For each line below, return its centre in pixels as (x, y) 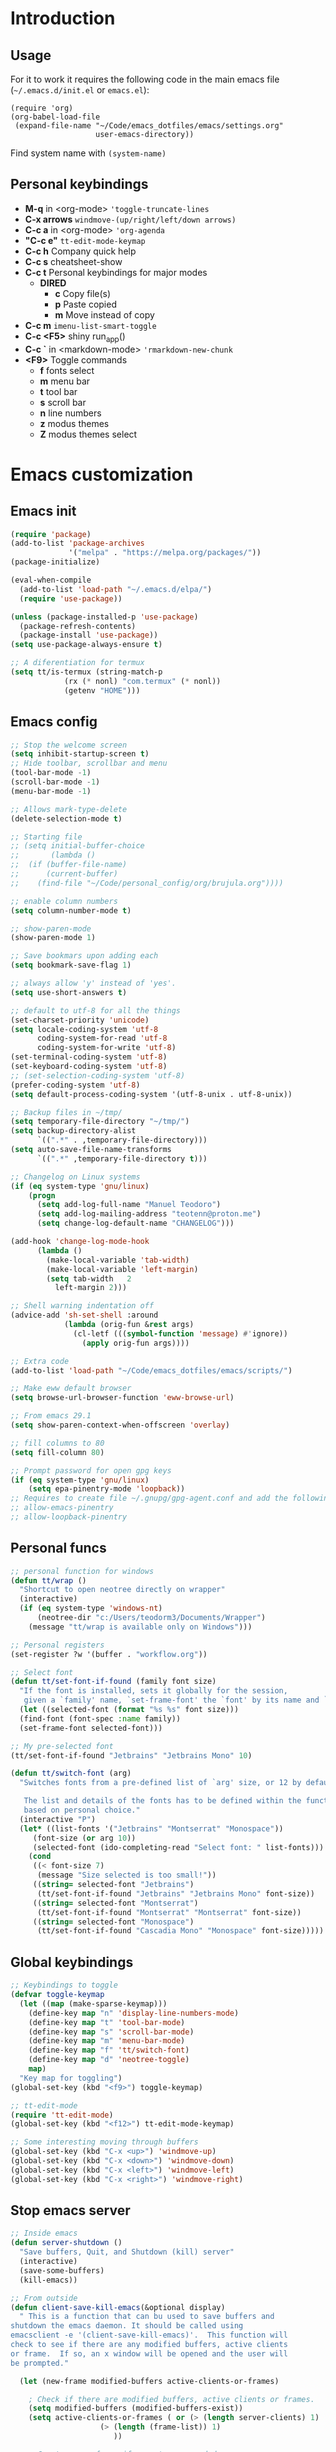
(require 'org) (42, 108)
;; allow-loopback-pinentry (69, 1517)
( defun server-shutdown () (66, 2243)
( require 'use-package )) (71, 598)
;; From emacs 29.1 (51, 1416)
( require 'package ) (51, 534)
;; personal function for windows (82, 1571)
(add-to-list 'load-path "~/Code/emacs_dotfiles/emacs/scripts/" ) (151, 1370)
